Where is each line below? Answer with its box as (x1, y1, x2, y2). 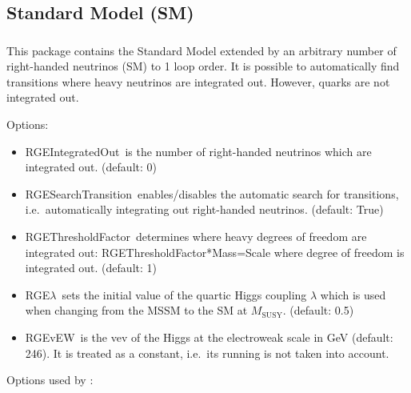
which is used (320, 286, 386, 303)
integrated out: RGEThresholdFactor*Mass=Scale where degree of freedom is (25, 243, 405, 260)
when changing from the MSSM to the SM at (25, 302, 248, 319)
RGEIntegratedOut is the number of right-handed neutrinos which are (25, 142, 372, 159)
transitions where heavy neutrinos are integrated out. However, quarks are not (6, 73, 390, 90)
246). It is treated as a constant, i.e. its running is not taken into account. (25, 344, 389, 361)
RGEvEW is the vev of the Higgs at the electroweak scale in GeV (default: (25, 329, 393, 346)
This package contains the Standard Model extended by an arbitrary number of (6, 42, 397, 58)
